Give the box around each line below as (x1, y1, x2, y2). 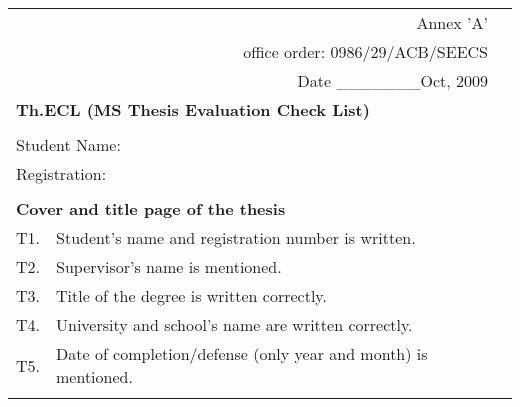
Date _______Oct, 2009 (297, 69, 488, 92)
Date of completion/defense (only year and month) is (56, 342, 428, 365)
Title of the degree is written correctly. (56, 284, 327, 307)
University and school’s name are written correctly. (56, 313, 413, 336)
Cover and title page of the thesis (16, 197, 286, 220)
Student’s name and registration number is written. (56, 226, 416, 249)
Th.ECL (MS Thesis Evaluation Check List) (16, 98, 370, 121)
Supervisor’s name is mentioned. (56, 255, 282, 278)
